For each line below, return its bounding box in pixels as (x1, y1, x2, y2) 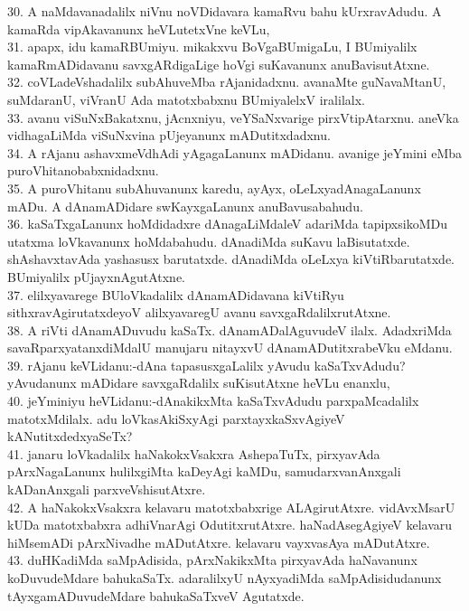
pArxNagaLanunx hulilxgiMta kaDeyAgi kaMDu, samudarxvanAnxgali (7, 462, 401, 481)
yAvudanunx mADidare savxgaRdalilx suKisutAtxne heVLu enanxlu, (7, 373, 390, 392)
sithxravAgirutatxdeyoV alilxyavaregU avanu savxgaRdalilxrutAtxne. (7, 303, 391, 322)
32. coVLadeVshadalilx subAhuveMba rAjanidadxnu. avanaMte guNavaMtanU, (7, 72, 446, 91)
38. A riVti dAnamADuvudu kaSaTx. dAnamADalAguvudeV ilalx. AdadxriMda (7, 320, 452, 339)
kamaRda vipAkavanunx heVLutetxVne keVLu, (7, 19, 270, 38)
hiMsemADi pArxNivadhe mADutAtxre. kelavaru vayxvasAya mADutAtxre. (7, 532, 430, 551)
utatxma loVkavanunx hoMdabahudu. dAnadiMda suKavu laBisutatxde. (7, 231, 410, 250)
